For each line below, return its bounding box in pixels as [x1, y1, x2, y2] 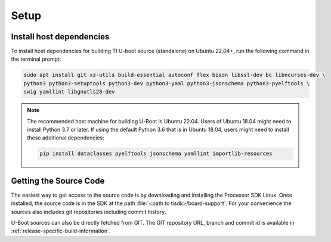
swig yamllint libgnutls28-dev [23, 88, 116, 95]
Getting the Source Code [11, 176, 105, 186]
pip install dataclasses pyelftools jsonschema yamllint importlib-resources [39, 150, 273, 157]
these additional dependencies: [27, 134, 104, 141]
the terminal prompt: [11, 55, 61, 63]
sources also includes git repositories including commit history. [11, 208, 166, 215]
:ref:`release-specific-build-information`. [11, 227, 111, 235]
